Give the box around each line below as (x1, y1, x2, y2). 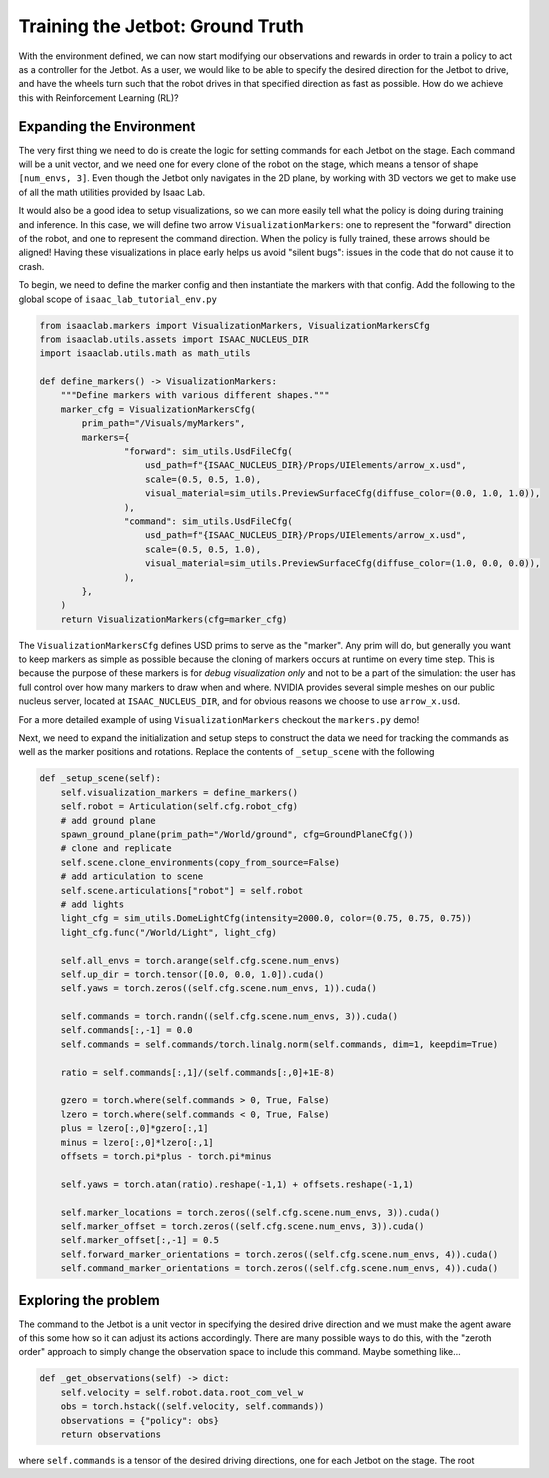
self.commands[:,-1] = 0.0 (60, 1025, 194, 1036)
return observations (60, 1428, 162, 1440)
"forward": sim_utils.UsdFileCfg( (123, 446, 294, 457)
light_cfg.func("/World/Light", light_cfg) (60, 926, 277, 938)
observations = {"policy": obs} (60, 1415, 220, 1426)
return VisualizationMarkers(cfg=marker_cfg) (60, 613, 288, 625)
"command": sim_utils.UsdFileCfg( (123, 515, 294, 527)
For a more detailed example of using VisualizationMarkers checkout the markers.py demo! (18, 713, 420, 725)
